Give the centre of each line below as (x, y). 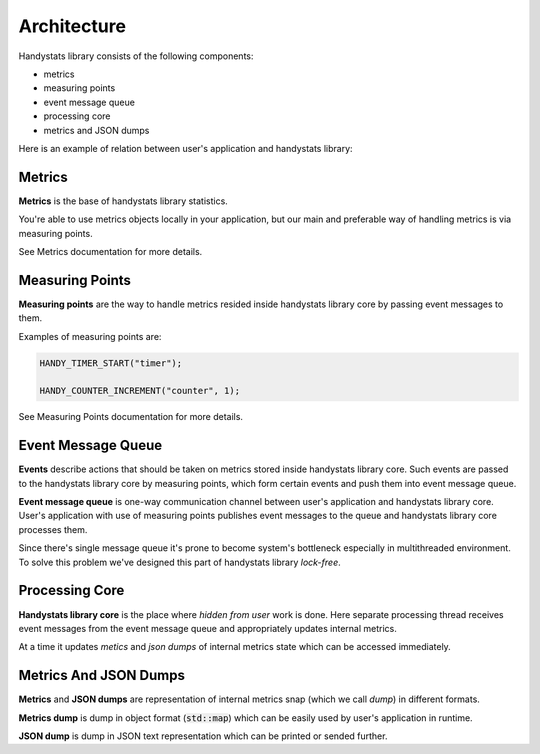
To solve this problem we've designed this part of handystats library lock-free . (180, 562)
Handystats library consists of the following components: (136, 56)
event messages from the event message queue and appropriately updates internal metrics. (207, 628)
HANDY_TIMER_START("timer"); (111, 363)
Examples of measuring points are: (90, 336)
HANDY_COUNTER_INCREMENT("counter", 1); (139, 391)
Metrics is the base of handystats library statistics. (123, 201)
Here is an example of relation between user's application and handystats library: (186, 148)
